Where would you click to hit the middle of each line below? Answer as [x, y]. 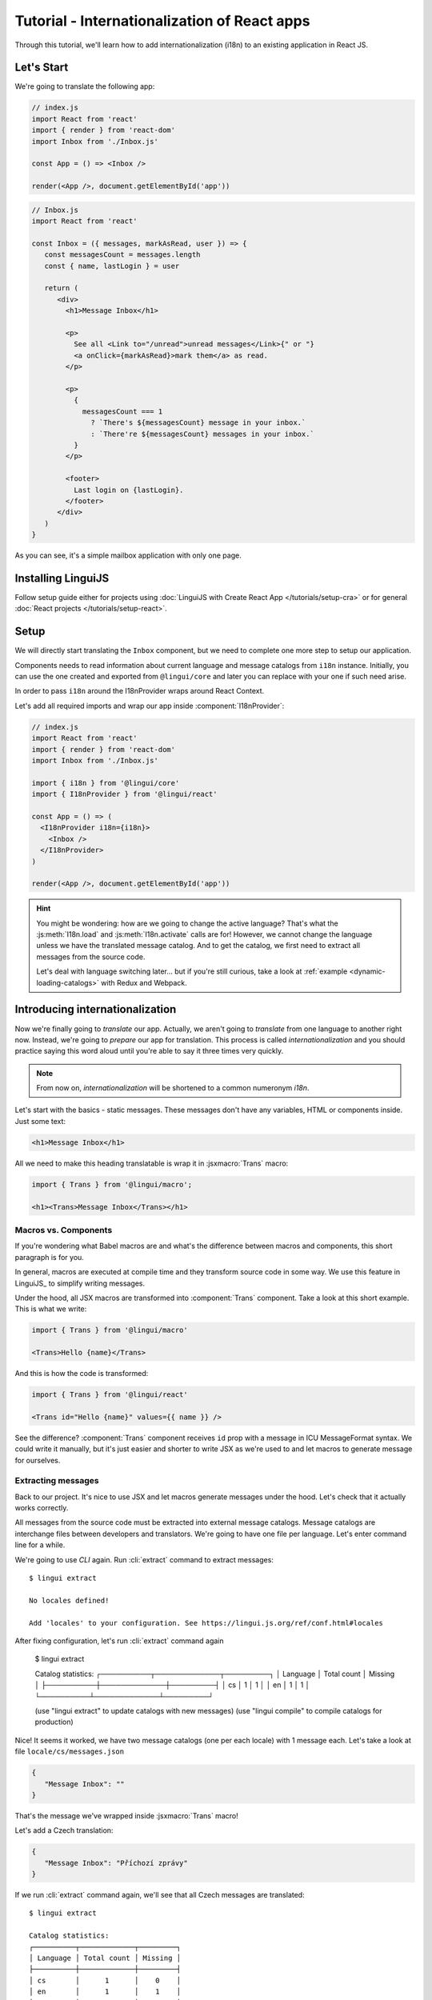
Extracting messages [57, 1481]
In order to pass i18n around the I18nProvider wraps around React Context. [140, 691]
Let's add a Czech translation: [64, 1830]
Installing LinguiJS [62, 578]
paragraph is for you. [49, 1257]
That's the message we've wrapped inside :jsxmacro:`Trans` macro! [127, 1815]
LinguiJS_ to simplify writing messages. [80, 1283]
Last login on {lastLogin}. [128, 490]
